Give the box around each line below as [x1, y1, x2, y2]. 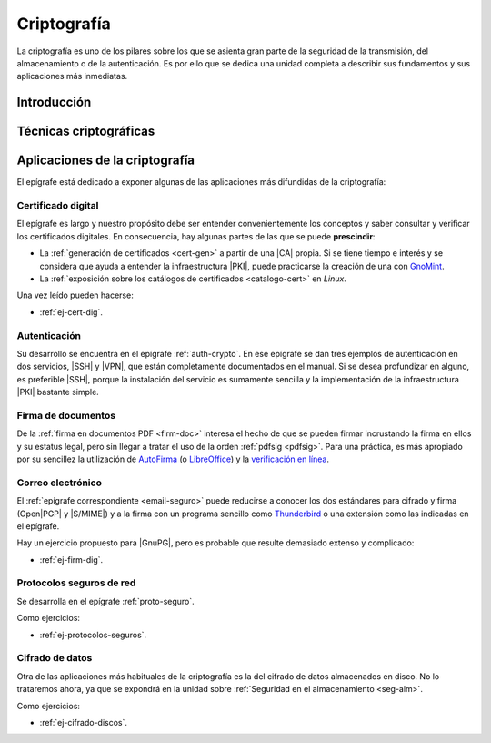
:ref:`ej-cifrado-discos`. [39, 717, 127, 728]
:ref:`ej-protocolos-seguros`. [39, 629, 147, 640]
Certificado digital [16, 199, 99, 212]
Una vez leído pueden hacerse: [16, 290, 134, 300]
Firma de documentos [16, 409, 116, 422]
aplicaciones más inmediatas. [16, 71, 128, 82]
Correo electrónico [16, 476, 102, 489]
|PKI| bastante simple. [16, 387, 99, 398]
